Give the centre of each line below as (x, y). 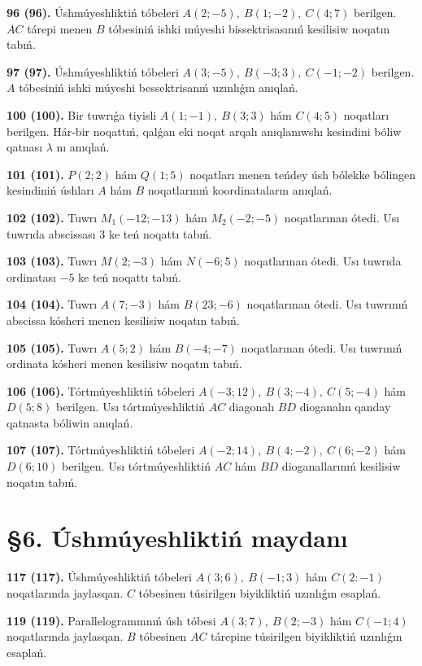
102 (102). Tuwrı (52, 217)
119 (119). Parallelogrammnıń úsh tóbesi (111, 620)
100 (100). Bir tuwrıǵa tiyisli (82, 114)
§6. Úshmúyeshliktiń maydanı (177, 538)
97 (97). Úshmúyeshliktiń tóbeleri (93, 71)
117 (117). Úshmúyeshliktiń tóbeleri (99, 577)
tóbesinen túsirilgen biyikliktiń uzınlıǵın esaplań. (260, 592)
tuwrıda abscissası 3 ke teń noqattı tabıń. (109, 233)
